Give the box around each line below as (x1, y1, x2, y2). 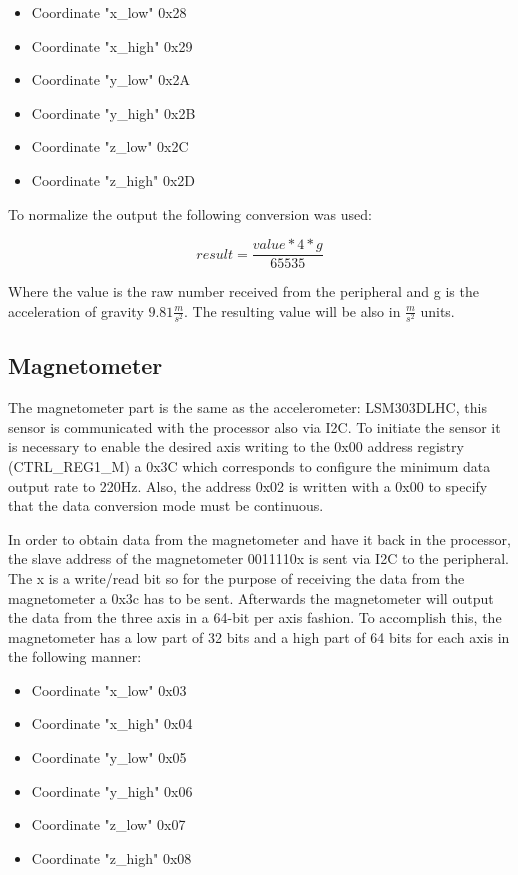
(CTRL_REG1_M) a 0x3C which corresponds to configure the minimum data (8, 455, 491, 476)
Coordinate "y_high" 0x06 (31, 780, 193, 801)
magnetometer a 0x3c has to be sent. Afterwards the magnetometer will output (8, 587, 494, 608)
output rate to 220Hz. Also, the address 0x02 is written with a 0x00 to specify (8, 475, 488, 496)
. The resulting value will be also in (184, 300, 401, 321)
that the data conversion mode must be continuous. (8, 495, 324, 516)
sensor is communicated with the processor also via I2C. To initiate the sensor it (8, 416, 501, 437)
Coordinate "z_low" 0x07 (31, 814, 186, 835)
